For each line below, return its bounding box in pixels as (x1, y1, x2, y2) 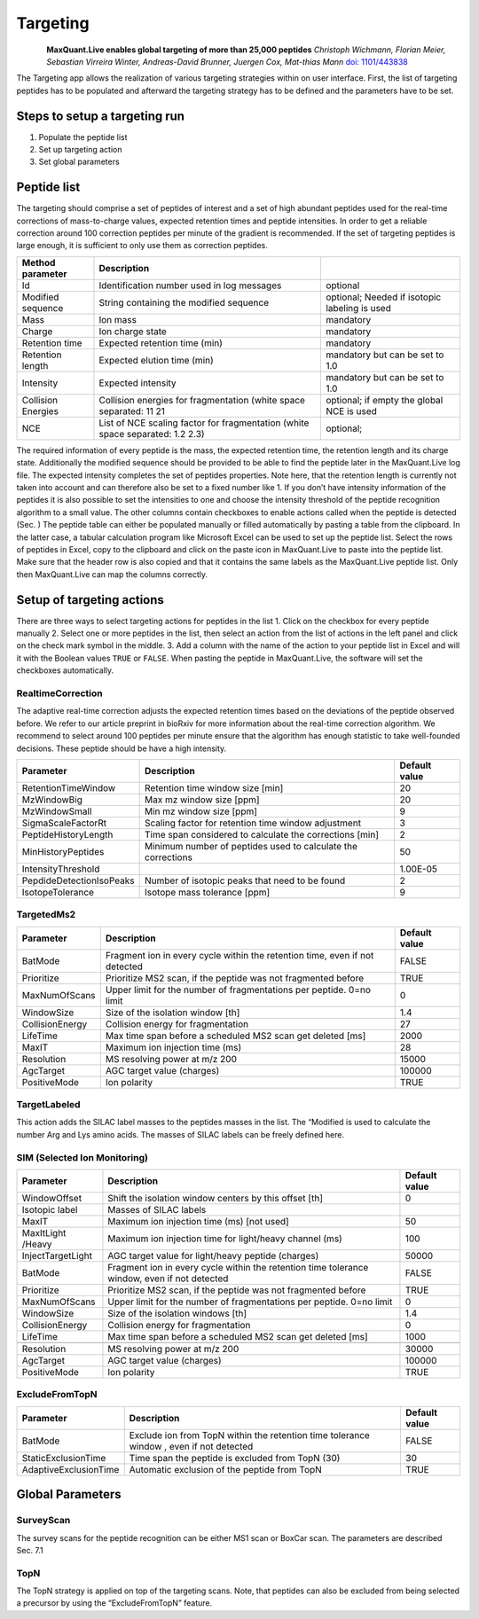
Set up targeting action (38, 145, 123, 155)
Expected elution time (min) (98, 354, 215, 366)
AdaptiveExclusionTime (21, 1463, 120, 1475)
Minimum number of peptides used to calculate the (145, 840, 358, 852)
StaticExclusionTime (21, 1451, 106, 1464)
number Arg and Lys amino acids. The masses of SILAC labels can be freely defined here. (16, 1129, 345, 1139)
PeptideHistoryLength (21, 828, 114, 841)
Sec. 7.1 (16, 1545, 43, 1555)
